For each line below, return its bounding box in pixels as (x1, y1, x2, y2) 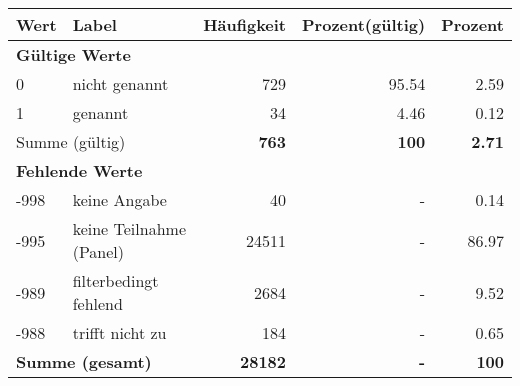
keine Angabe (72, 188, 167, 211)
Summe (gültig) (16, 130, 126, 153)
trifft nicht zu (72, 321, 167, 344)
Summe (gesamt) (16, 350, 152, 373)
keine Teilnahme (72, 217, 186, 240)
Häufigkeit (203, 13, 287, 36)
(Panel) (72, 240, 125, 263)
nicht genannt (72, 72, 169, 95)
